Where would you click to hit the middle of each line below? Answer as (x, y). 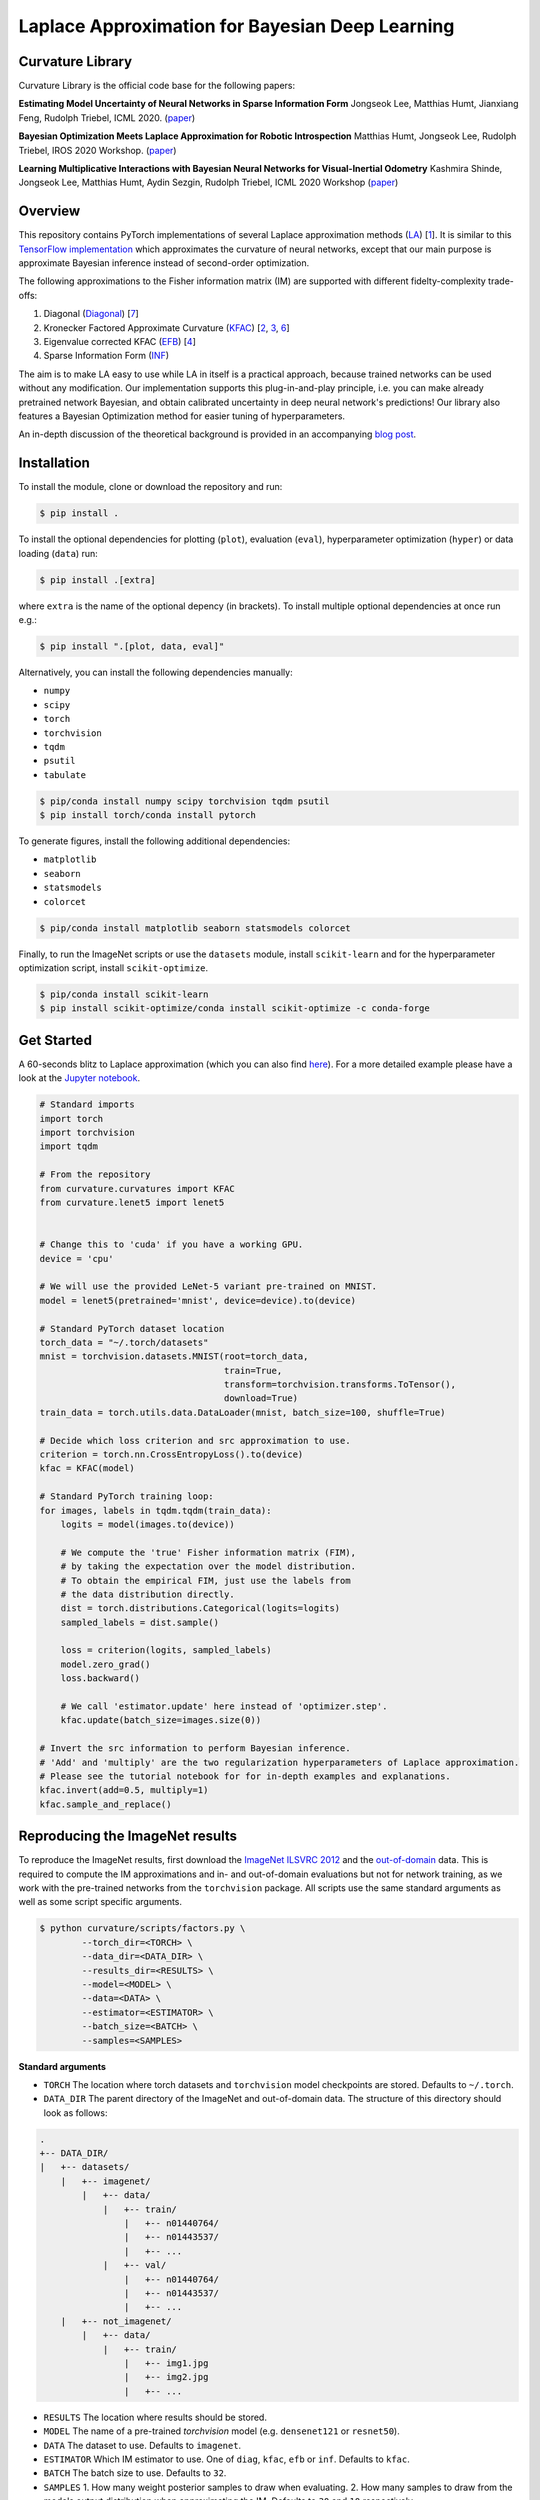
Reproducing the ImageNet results (128, 1836)
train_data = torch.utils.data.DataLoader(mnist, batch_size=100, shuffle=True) (242, 1412)
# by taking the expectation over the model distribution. (208, 1566)
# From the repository (95, 1174)
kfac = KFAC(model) (87, 1468)
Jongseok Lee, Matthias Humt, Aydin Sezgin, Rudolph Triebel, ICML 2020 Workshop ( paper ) (208, 182)
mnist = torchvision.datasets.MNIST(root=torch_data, (174, 1356)
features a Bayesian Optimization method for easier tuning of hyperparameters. (181, 416)
